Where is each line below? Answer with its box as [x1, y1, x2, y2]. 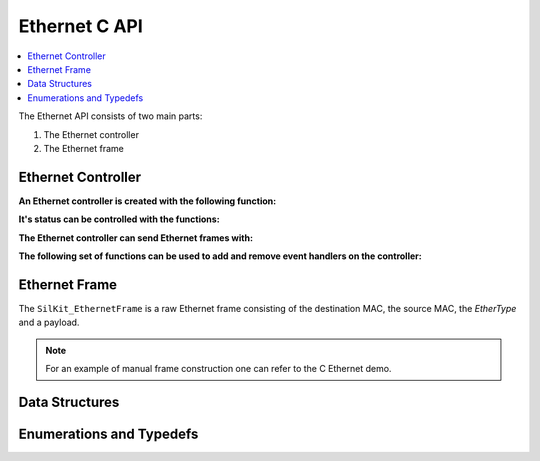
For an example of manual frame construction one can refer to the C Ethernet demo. [45, 363, 392, 375]
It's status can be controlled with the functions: [18, 213, 220, 225]
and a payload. [18, 316, 80, 329]
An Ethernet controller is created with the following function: [18, 195, 277, 207]
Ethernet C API [18, 15, 144, 37]
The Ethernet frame [43, 142, 125, 154]
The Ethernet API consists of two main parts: [18, 110, 203, 122]
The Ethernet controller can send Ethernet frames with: [18, 231, 254, 244]
